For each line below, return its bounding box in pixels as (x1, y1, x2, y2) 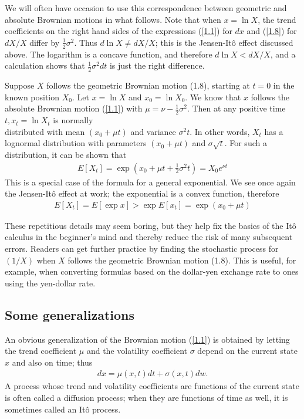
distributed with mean (5, 125, 85, 137)
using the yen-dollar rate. (5, 276, 96, 289)
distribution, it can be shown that (5, 148, 127, 160)
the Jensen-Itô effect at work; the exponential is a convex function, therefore (5, 187, 279, 200)
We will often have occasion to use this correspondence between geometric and (5, 2, 287, 13)
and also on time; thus (12, 356, 93, 368)
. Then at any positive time (187, 102, 286, 114)
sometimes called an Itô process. (5, 403, 121, 415)
